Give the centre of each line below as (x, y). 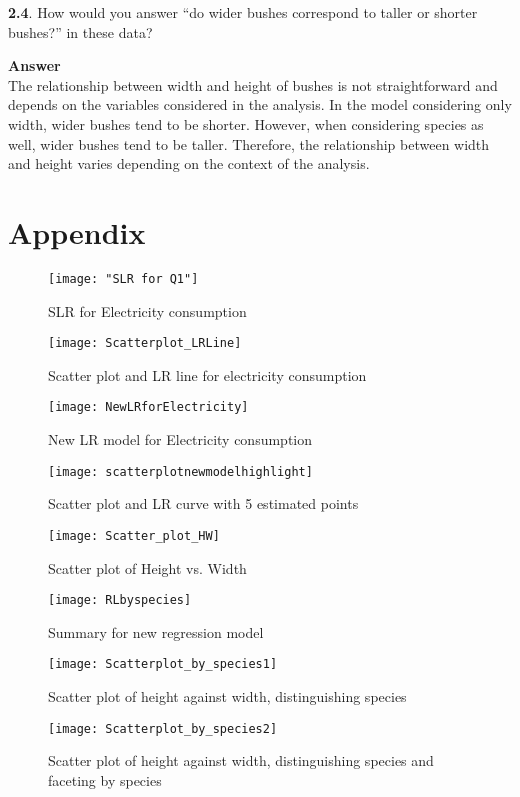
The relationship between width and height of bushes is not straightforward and (253, 84)
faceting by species (105, 779)
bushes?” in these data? (80, 31)
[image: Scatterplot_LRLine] (145, 343)
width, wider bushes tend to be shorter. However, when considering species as (246, 123)
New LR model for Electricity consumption (180, 439)
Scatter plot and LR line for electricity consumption (207, 374)
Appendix (77, 231)
